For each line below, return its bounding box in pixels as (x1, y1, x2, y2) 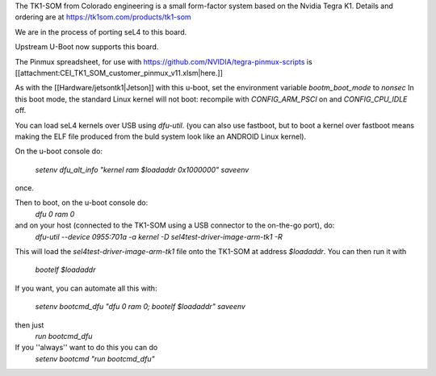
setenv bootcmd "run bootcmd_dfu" (35, 353, 155, 363)
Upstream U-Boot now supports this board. (15, 42, 159, 52)
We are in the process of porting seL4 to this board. (15, 27, 187, 36)
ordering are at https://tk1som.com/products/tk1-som (15, 12, 191, 22)
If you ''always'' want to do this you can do (15, 343, 158, 353)
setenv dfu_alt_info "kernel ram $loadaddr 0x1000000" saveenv (35, 165, 249, 174)
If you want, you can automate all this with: (15, 283, 157, 293)
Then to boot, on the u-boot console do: (15, 198, 149, 207)
